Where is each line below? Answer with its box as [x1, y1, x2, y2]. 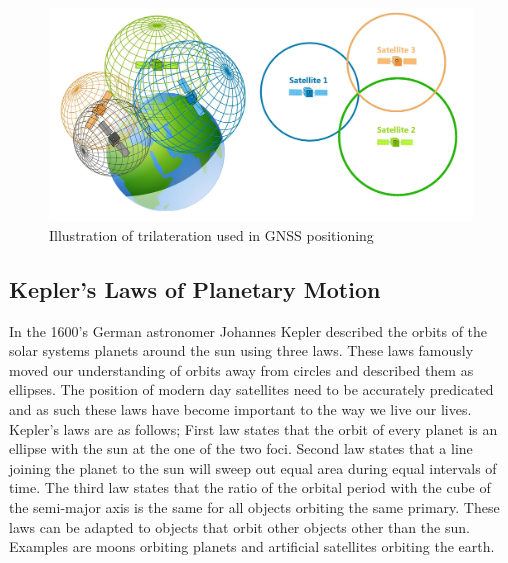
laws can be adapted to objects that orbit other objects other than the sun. [9, 516, 470, 537]
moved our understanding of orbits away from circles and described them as [9, 359, 474, 380]
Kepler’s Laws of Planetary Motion [9, 273, 381, 304]
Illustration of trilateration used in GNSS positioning [49, 224, 374, 245]
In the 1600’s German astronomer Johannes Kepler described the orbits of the [9, 320, 488, 341]
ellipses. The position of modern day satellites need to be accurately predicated [9, 379, 494, 400]
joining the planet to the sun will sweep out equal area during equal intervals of [9, 457, 497, 478]
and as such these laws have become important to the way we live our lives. [9, 399, 472, 419]
